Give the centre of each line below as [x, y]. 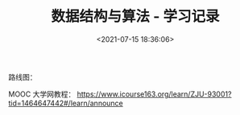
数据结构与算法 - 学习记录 [135, 16]
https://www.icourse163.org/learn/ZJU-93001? [154, 94]
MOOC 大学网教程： [42, 94]
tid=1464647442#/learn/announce [66, 103]
